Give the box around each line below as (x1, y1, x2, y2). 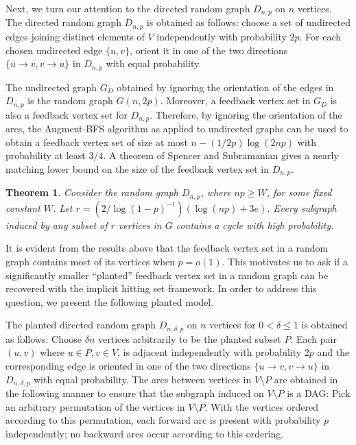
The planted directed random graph (5, 317, 156, 332)
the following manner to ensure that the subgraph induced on (5, 385, 264, 400)
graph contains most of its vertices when (5, 254, 175, 268)
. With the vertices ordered (204, 399, 318, 413)
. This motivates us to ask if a (222, 254, 348, 268)
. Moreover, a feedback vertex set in (160, 93, 311, 108)
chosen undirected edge (5, 43, 103, 57)
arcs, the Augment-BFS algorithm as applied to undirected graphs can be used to (5, 121, 348, 136)
